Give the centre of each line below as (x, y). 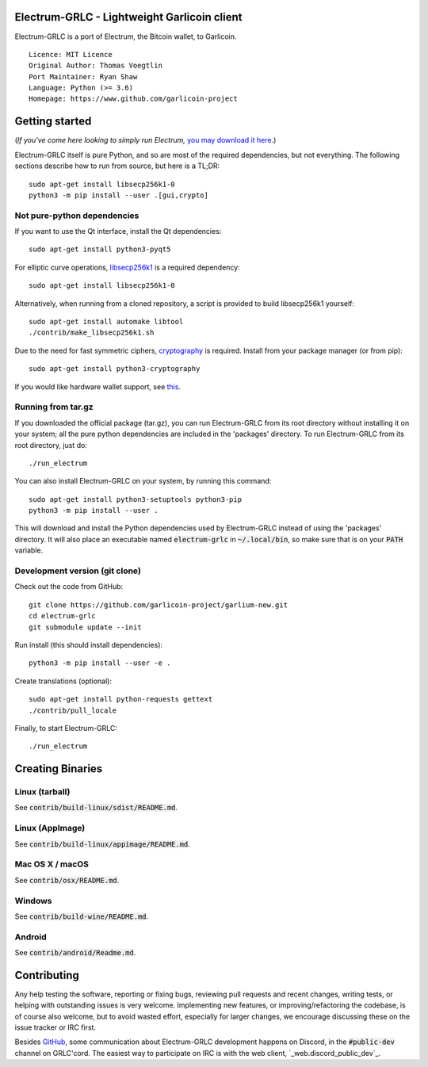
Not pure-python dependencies (77, 216)
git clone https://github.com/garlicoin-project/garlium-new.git (159, 605)
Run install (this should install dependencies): (88, 644)
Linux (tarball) (42, 792)
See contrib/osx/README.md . (67, 880)
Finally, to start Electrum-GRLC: (66, 728)
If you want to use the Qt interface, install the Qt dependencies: (118, 231)
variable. (29, 550)
